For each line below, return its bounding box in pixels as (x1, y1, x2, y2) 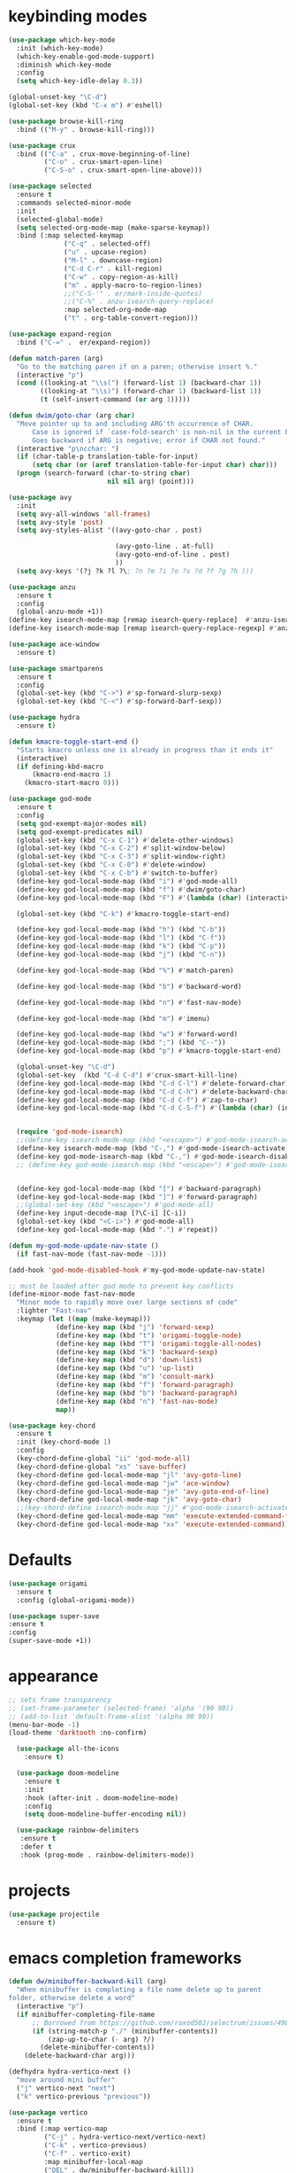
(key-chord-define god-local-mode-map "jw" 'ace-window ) (16, 1478, 231, 1488)
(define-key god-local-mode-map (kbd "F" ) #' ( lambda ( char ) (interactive (16, 893, 293, 902)
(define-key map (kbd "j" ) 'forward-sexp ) (55, 1322, 215, 1331)
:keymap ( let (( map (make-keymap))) (16, 1314, 151, 1324)
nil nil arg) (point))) (106, 477, 195, 487)
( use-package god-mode (8, 795, 92, 804)
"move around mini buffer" (16, 2076, 116, 2084)
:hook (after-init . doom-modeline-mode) (24, 1793, 178, 1803)
